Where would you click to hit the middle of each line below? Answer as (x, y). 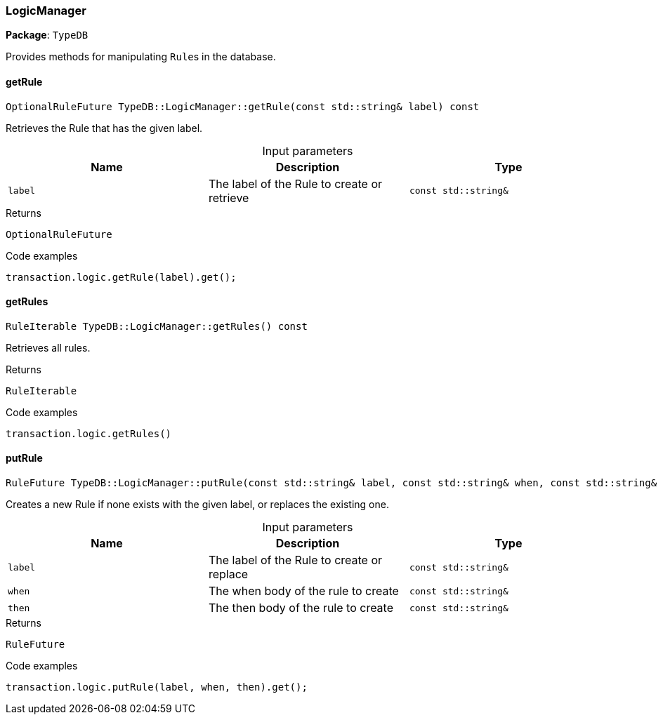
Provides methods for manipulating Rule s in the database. (141, 57)
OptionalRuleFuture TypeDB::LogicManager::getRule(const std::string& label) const (243, 106)
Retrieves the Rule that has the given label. (104, 128)
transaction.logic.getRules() (89, 433)
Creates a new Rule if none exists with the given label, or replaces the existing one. (197, 505)
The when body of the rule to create (303, 591)
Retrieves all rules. (48, 347)
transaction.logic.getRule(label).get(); (121, 277)
